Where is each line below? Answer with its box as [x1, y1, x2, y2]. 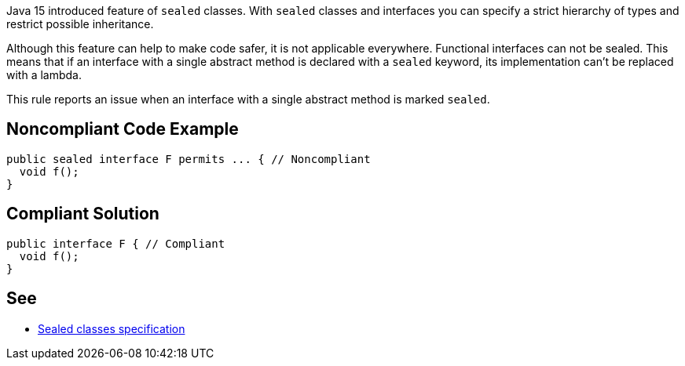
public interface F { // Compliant [6, 237, 225, 250]
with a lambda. [6, 68, 82, 82]
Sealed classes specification [38, 321, 185, 335]
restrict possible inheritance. [6, 17, 154, 31]
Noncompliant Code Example [6, 119, 239, 140]
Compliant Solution [6, 204, 159, 224]
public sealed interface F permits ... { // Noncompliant [6, 152, 371, 165]
